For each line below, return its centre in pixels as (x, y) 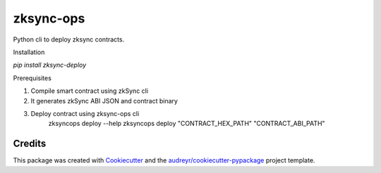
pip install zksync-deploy (50, 65)
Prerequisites (32, 78)
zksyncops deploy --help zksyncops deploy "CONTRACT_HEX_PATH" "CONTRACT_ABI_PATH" (187, 124)
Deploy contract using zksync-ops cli (85, 113)
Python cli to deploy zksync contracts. (69, 39)
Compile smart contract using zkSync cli (89, 91)
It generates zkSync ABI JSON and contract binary (104, 101)
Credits (30, 144)
